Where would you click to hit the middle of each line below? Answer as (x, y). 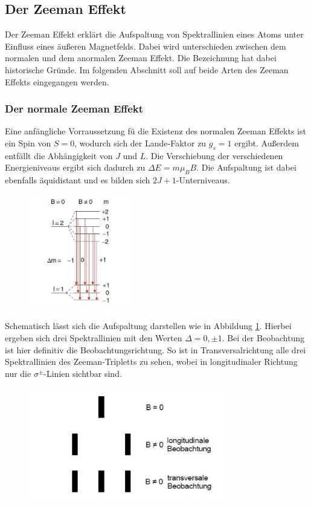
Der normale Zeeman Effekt (74, 109)
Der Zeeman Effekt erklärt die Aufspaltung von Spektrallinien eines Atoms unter (154, 34)
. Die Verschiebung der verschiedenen (214, 155)
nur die (18, 373)
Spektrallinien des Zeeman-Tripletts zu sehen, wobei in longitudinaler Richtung (151, 361)
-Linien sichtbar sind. (83, 373)
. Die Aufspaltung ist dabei (246, 167)
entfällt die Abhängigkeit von (59, 155)
